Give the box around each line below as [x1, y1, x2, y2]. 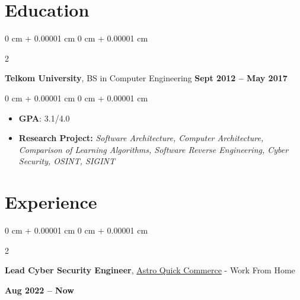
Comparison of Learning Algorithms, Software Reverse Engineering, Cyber [18, 143, 289, 155]
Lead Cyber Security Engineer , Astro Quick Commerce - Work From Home [5, 264, 295, 276]
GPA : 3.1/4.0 [18, 111, 70, 124]
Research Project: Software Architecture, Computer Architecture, [18, 132, 264, 144]
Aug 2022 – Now [5, 283, 74, 296]
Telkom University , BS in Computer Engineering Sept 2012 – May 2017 [5, 72, 288, 84]
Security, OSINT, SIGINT [18, 155, 116, 167]
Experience [5, 190, 97, 214]
